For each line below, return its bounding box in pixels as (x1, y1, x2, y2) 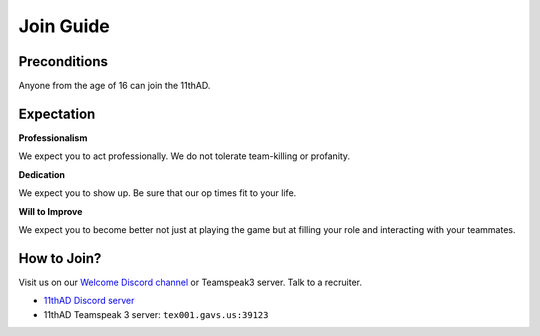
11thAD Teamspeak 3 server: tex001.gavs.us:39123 (43, 308, 269, 320)
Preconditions (18, 53, 109, 70)
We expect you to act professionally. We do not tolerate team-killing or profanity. (18, 150, 350, 162)
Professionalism (18, 131, 88, 144)
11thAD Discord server (43, 295, 135, 307)
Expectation (18, 105, 96, 122)
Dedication (18, 168, 65, 180)
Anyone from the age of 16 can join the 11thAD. (18, 80, 211, 92)
